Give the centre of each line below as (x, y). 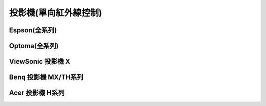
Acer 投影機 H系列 (37, 93)
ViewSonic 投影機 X (40, 62)
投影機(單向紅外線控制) (56, 13)
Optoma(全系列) (34, 46)
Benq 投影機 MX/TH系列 (46, 77)
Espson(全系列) (33, 30)
